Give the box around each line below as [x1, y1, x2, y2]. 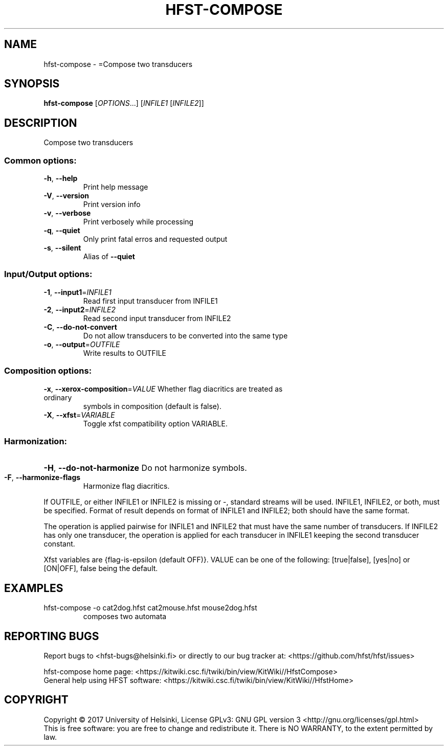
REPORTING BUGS [4, 629, 99, 643]
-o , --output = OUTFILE [43, 339, 120, 349]
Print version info [83, 200, 141, 209]
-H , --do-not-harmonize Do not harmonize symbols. [43, 463, 247, 473]
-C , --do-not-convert [43, 322, 117, 331]
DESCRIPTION [4, 116, 77, 129]
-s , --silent [43, 243, 81, 253]
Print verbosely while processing [83, 217, 194, 226]
